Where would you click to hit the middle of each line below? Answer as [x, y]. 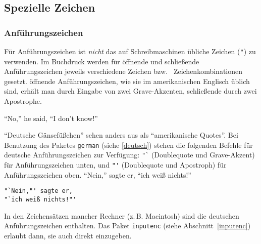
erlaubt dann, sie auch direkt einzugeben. [68, 235]
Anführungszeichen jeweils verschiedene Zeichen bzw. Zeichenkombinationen [123, 71]
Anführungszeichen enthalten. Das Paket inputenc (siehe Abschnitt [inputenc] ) [127, 226]
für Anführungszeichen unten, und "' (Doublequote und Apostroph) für [115, 165]
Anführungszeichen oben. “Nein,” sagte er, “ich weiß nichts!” [98, 174]
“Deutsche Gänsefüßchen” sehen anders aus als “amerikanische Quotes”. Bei [121, 135]
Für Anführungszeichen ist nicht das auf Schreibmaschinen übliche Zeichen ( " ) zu [130, 51]
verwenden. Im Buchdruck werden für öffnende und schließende [102, 61]
